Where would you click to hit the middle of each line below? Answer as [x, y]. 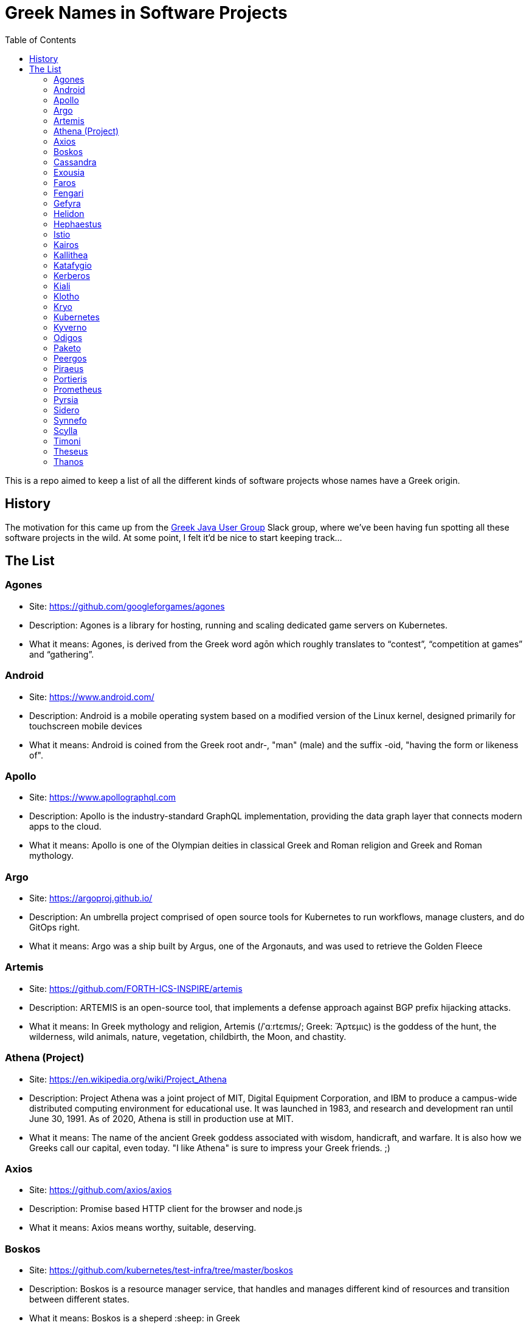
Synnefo [70, 420]
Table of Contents [41, 40]
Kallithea [71, 255]
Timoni [67, 441]
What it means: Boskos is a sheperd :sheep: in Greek [135, 1318]
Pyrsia [66, 399]
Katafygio [73, 265]
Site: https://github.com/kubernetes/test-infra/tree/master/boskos [161, 1270]
